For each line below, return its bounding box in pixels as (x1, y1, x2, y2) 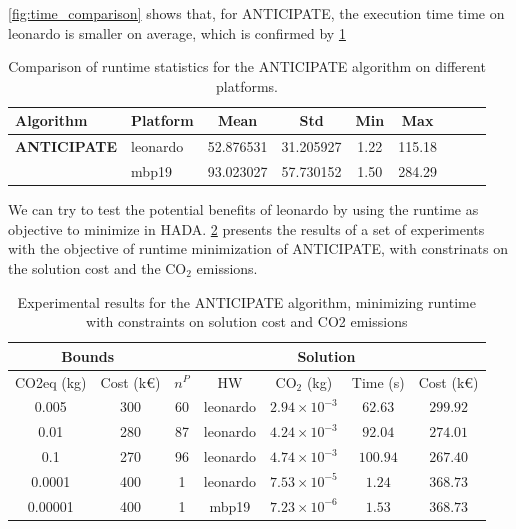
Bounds (61, 345, 115, 366)
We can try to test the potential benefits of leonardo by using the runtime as (8, 199, 479, 220)
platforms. (216, 75, 279, 96)
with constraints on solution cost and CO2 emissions (86, 311, 408, 332)
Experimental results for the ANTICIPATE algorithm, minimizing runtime (17, 291, 476, 312)
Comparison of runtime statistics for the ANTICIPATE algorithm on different (8, 56, 486, 77)
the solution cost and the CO (8, 257, 187, 278)
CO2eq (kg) (15, 371, 87, 392)
